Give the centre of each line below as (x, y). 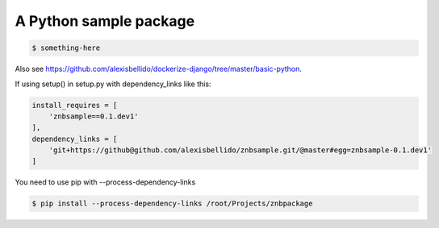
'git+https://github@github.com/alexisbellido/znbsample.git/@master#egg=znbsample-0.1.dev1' (240, 150)
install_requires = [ (75, 105)
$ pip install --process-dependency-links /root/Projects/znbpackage (172, 204)
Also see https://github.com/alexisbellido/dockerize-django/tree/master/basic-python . (159, 69)
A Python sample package (105, 21)
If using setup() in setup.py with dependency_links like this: (113, 84)
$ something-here (66, 48)
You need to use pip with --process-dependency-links (105, 182)
